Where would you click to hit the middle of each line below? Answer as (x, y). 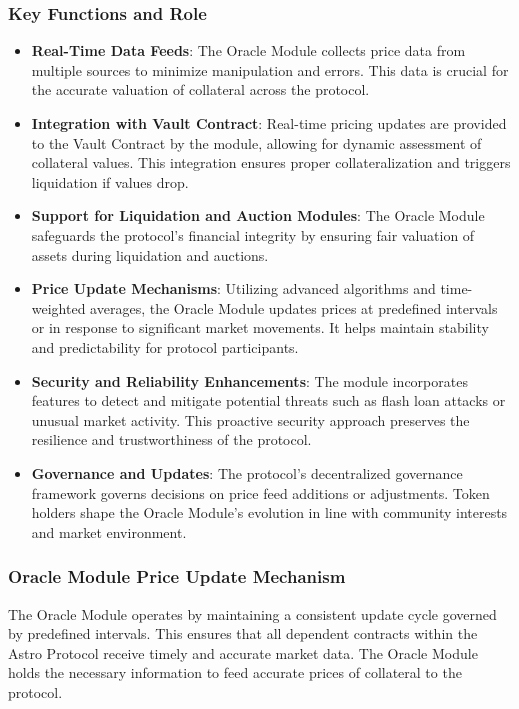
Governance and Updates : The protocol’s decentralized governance (247, 472)
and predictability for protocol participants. (165, 346)
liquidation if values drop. (110, 181)
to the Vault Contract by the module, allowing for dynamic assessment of (256, 142)
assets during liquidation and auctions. (150, 254)
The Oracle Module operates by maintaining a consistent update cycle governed (252, 613)
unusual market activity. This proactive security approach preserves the (250, 419)
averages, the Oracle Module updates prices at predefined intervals (294, 307)
